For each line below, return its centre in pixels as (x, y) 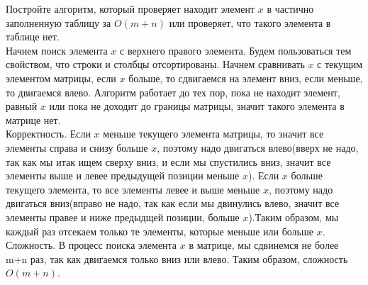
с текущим (340, 64)
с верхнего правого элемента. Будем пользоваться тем (236, 50)
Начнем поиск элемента (57, 50)
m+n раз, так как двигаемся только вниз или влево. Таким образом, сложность (177, 258)
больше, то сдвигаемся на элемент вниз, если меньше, (246, 78)
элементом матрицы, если (61, 78)
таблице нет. (33, 37)
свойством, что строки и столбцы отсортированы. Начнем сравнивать (155, 64)
